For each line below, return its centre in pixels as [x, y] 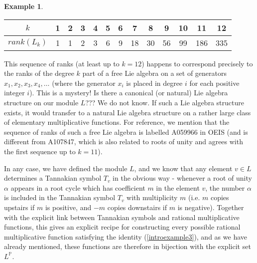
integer [14, 93]
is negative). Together [211, 207]
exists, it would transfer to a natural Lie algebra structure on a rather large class [128, 112]
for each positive [214, 83]
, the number [225, 187]
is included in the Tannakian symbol [60, 197]
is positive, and [68, 207]
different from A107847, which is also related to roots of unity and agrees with [124, 141]
